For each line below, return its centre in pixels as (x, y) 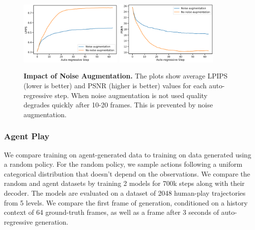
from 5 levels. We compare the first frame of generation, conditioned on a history (126, 202)
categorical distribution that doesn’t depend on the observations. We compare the (127, 173)
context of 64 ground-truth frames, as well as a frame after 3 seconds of (112, 212)
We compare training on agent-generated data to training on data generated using (128, 154)
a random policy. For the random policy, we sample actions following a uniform (123, 164)
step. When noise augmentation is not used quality (131, 95)
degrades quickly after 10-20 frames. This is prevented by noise (118, 105)
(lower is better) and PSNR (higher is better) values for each (115, 86)
